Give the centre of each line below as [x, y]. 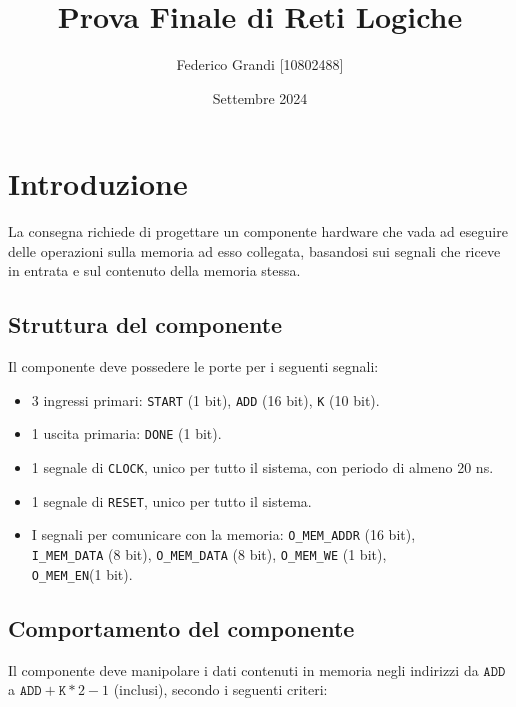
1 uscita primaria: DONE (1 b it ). [126, 433]
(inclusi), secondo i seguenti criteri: [220, 689]
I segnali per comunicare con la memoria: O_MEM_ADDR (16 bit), [223, 534]
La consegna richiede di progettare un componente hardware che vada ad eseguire [258, 231]
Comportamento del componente [181, 627]
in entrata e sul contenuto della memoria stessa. [154, 270]
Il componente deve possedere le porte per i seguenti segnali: [193, 366]
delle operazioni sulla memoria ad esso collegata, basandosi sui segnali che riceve [254, 250]
